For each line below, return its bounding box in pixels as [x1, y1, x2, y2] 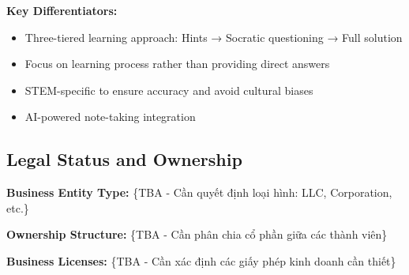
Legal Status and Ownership [6, 147, 242, 171]
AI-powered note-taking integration [24, 108, 196, 125]
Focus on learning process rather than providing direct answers [24, 55, 330, 72]
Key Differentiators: [6, 2, 118, 18]
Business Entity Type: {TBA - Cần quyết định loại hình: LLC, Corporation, [6, 184, 392, 201]
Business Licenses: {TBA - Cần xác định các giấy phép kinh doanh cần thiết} [6, 252, 396, 269]
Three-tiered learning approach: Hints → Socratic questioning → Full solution [24, 28, 403, 45]
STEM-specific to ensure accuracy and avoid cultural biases [24, 81, 313, 98]
